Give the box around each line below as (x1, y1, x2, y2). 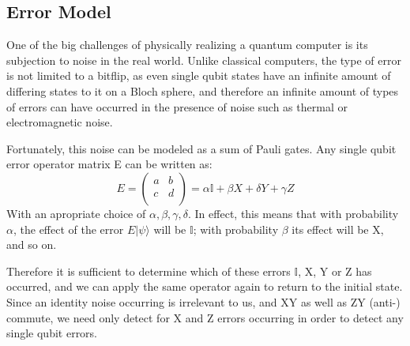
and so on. (6, 236, 57, 253)
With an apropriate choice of (6, 205, 146, 221)
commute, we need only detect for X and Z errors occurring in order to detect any (6, 309, 404, 325)
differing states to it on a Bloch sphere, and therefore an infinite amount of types (6, 82, 399, 99)
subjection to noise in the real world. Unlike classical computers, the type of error (6, 51, 401, 68)
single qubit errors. (6, 325, 98, 341)
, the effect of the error (13, 220, 124, 237)
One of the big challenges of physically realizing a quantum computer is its (6, 36, 368, 53)
